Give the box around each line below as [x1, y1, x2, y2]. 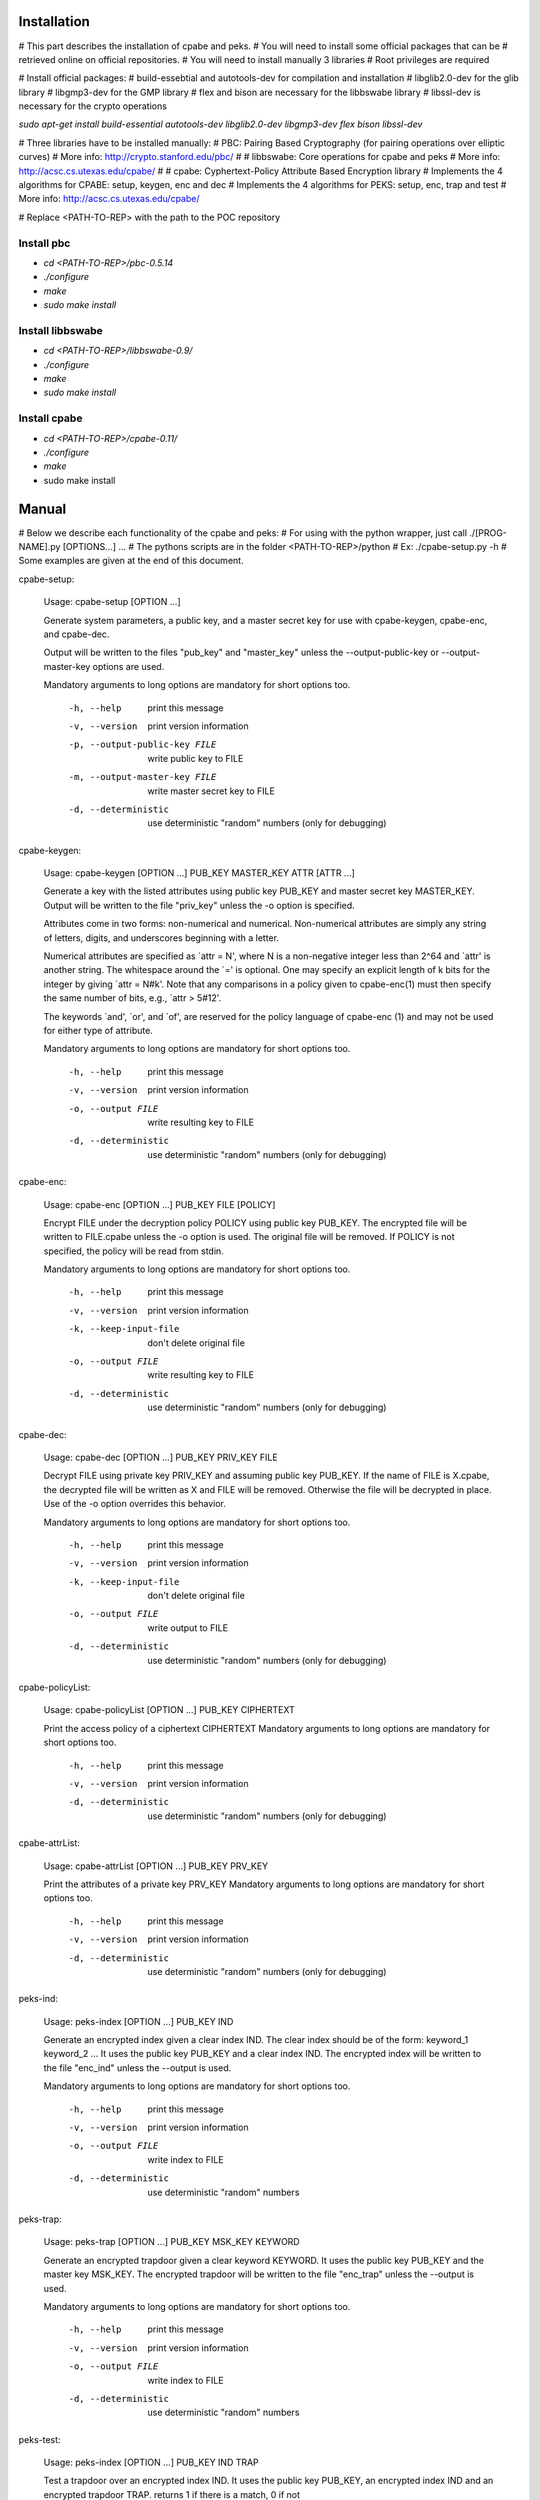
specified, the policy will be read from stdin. [43, 1245, 224, 1257]
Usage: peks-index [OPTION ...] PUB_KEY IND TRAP [43, 2456, 259, 2469]
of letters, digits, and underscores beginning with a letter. [43, 931, 280, 944]
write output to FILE [147, 1621, 229, 1634]
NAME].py [18, 541, 61, 553]
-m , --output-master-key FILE [68, 771, 217, 783]
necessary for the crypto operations [18, 100, 167, 112]
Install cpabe [18, 411, 83, 425]
